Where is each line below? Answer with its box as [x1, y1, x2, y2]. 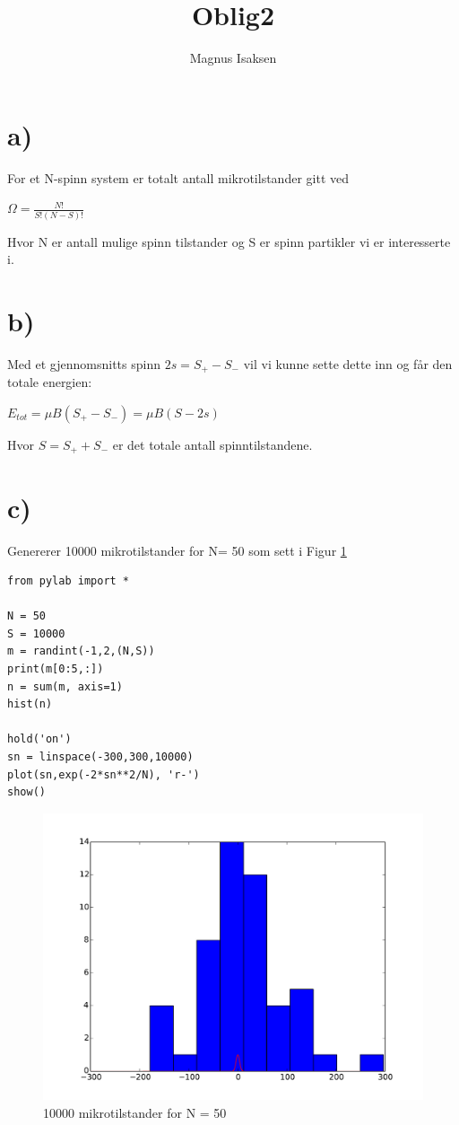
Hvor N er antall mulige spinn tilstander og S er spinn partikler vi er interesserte [7, 232, 451, 250]
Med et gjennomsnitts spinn [7, 354, 160, 373]
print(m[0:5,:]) [7, 663, 104, 676]
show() [7, 786, 46, 799]
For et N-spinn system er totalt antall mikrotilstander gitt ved [7, 168, 349, 187]
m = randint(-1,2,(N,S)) [7, 645, 155, 658]
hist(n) [7, 698, 53, 711]
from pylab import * [7, 575, 130, 588]
